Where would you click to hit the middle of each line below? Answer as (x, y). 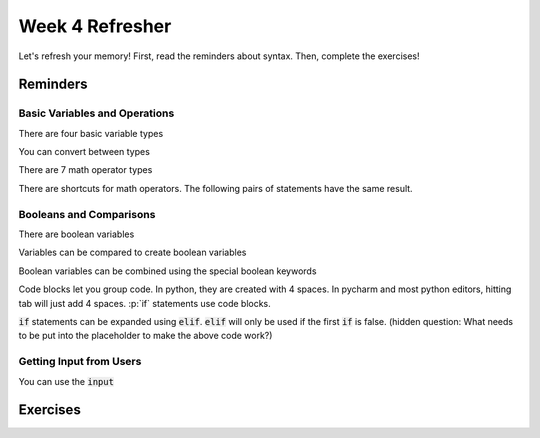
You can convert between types (84, 152)
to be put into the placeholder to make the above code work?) (145, 336)
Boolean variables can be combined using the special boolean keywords (167, 271)
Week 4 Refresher (95, 26)
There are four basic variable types (91, 133)
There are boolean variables (76, 234)
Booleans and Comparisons (87, 214)
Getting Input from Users (80, 362)
